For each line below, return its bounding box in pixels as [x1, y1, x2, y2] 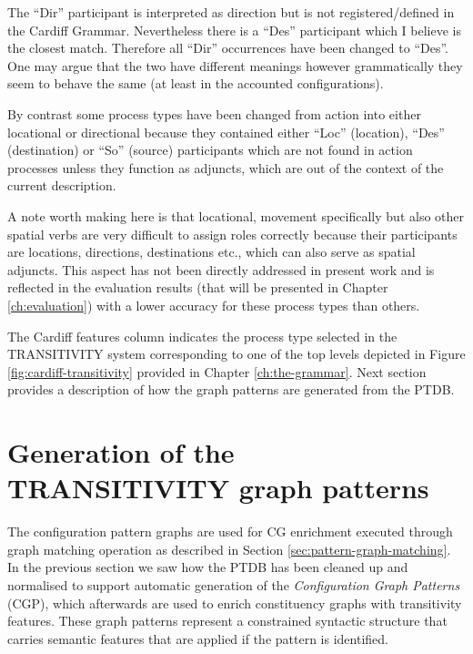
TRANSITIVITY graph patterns [7, 469, 429, 506]
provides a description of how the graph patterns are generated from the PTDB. [7, 380, 455, 399]
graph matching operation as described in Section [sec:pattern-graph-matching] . [7, 539, 451, 558]
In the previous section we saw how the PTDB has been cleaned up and [7, 557, 408, 577]
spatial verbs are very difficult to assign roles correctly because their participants [7, 224, 458, 243]
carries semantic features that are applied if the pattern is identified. [7, 628, 388, 648]
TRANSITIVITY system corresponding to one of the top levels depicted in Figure [7, 344, 466, 363]
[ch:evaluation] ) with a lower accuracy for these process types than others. [7, 295, 420, 314]
